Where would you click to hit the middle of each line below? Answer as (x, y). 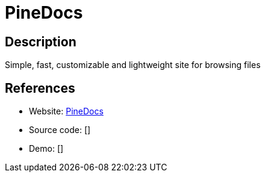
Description (41, 42)
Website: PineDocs (66, 111)
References (40, 88)
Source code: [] (60, 130)
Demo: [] (46, 149)
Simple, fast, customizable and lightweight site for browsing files (133, 65)
